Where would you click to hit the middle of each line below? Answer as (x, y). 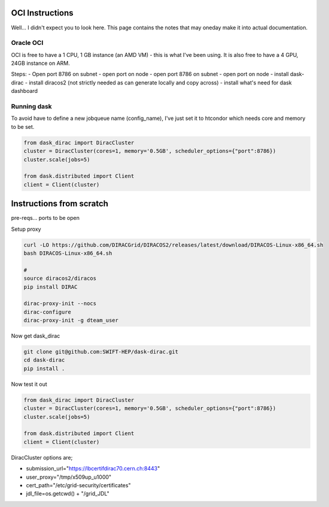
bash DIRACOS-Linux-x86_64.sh (68, 253)
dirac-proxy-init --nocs (60, 304)
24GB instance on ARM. (40, 64)
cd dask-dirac (44, 360)
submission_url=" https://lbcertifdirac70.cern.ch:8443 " (93, 469)
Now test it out (29, 384)
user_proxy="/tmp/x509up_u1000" (69, 477)
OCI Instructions (42, 13)
